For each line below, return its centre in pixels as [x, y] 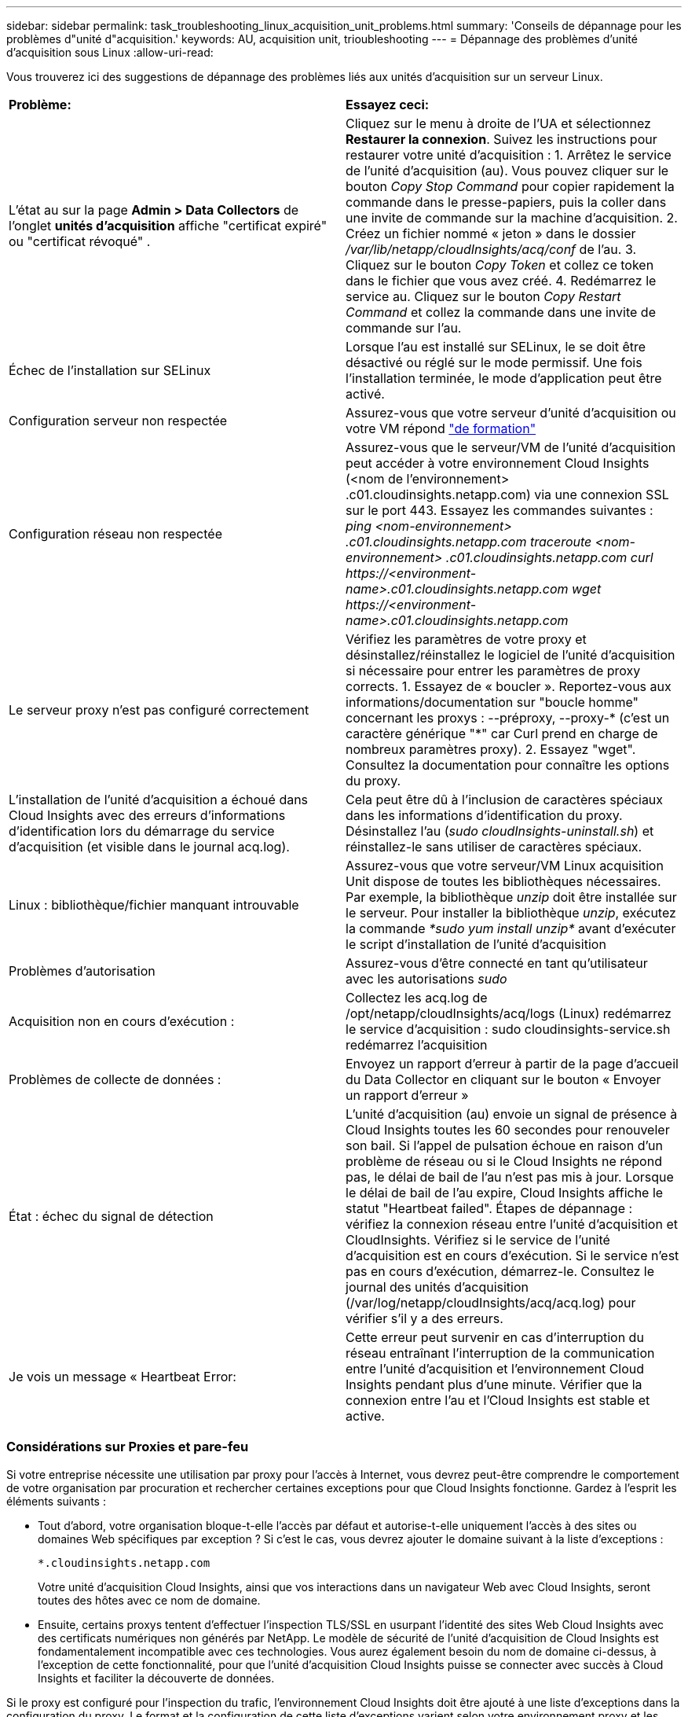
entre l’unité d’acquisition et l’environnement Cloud [495, 1369]
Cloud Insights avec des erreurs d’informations [147, 815]
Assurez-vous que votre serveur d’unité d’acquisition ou [511, 413]
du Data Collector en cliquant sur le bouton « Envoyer [503, 1079]
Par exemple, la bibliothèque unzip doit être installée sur [511, 897]
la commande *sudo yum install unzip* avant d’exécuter [511, 928]
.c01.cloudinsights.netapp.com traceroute [469, 542]
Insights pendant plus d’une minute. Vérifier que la [494, 1384]
